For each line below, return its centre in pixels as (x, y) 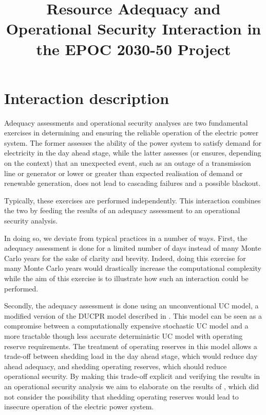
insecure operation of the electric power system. (79, 407)
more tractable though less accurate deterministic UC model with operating (123, 335)
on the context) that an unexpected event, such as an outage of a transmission (128, 163)
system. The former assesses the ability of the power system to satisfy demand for (133, 142)
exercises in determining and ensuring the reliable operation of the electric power (131, 133)
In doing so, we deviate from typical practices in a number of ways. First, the (126, 238)
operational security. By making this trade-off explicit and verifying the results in (132, 376)
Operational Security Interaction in (134, 29)
